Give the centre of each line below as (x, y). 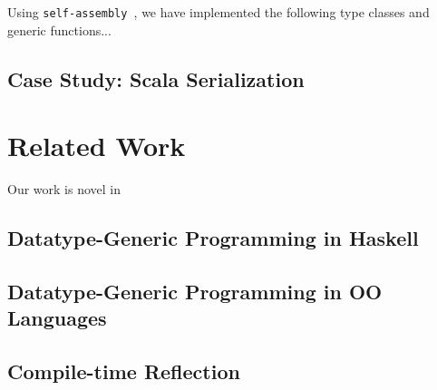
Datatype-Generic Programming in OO (195, 291)
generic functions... (59, 29)
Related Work (97, 146)
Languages (57, 318)
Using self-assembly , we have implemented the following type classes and (218, 12)
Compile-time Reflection (124, 371)
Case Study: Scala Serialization (156, 78)
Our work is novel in (64, 189)
